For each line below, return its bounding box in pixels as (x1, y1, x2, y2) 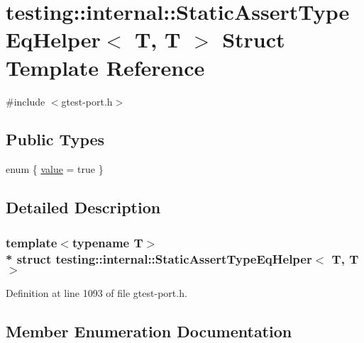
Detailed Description (6, 196, 161, 218)
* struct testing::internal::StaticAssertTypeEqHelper (6, 249, 312, 267)
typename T (72, 233, 143, 251)
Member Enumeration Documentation (6, 320, 292, 342)
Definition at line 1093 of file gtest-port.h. (6, 285, 187, 300)
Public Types (6, 128, 105, 150)
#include (6, 94, 45, 108)
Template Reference (6, 52, 205, 81)
